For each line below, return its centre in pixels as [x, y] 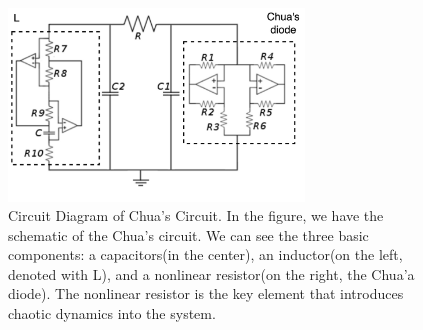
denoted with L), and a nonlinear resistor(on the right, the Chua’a [211, 273]
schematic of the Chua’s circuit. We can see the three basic [188, 234]
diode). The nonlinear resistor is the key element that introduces [206, 293]
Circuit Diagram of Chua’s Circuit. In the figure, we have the [196, 215]
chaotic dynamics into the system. [112, 313]
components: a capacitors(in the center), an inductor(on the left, [205, 254]
